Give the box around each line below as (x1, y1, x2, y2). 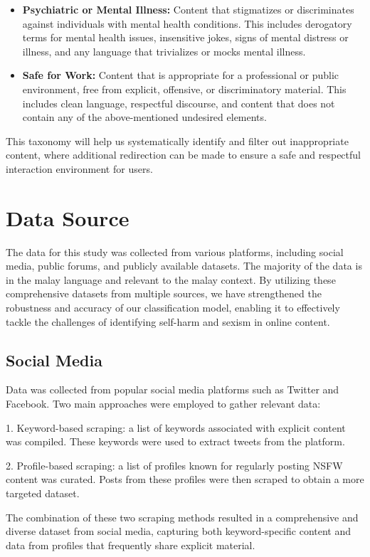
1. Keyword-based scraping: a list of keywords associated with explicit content (6, 420, 346, 435)
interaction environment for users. (6, 161, 153, 176)
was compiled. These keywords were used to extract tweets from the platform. (6, 434, 345, 449)
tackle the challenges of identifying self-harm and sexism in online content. (6, 314, 330, 329)
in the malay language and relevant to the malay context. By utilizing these (6, 272, 336, 287)
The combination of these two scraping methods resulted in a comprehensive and (6, 509, 359, 524)
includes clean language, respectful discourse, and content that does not (22, 95, 335, 110)
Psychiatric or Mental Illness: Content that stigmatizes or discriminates (22, 2, 354, 16)
